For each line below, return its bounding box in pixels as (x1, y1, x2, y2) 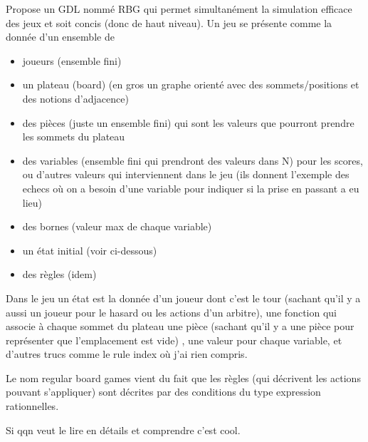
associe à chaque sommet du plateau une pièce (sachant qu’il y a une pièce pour (6, 319, 354, 334)
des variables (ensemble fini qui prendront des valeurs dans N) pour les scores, (22, 153, 363, 168)
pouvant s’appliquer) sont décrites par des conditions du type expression (6, 384, 321, 399)
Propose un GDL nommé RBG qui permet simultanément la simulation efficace (6, 1, 352, 16)
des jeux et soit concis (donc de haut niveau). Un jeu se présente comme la (6, 15, 332, 30)
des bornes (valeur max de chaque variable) (22, 219, 212, 234)
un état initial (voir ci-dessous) (22, 242, 157, 257)
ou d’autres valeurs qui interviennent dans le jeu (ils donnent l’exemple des (22, 167, 349, 182)
